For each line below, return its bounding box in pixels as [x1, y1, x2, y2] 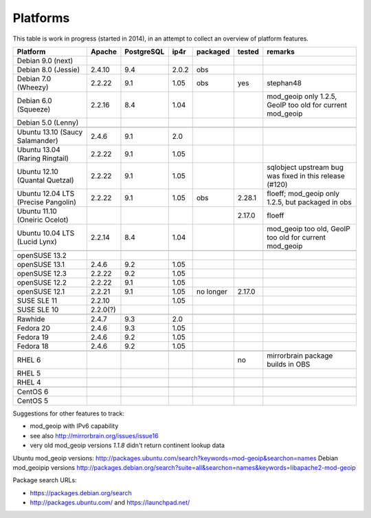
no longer [196, 286, 228, 296]
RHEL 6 [16, 355, 41, 365]
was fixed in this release [267, 171, 345, 180]
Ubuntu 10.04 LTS [16, 228, 75, 237]
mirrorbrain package [267, 351, 333, 360]
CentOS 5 [16, 396, 48, 405]
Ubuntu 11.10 [16, 206, 58, 216]
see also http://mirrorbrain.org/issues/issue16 [30, 431, 159, 440]
